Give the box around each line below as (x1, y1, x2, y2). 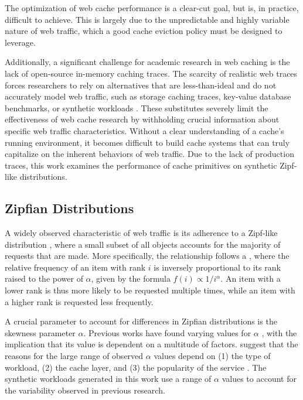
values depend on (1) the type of (154, 350, 271, 362)
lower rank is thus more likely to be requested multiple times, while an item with (5, 284, 295, 296)
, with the (261, 326, 297, 339)
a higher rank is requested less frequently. (5, 295, 154, 307)
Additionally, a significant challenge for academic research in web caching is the (5, 56, 290, 68)
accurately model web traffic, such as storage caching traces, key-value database (5, 90, 291, 102)
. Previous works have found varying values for (83, 326, 251, 339)
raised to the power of (5, 272, 83, 285)
